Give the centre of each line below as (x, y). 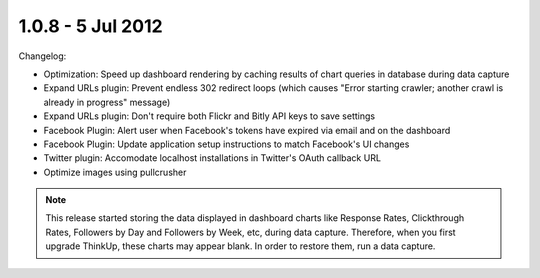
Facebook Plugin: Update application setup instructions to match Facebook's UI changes (226, 144)
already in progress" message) (107, 102)
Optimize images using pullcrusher (115, 172)
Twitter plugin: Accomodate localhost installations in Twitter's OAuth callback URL (212, 158)
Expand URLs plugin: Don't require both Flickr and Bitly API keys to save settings (209, 116)
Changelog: (42, 56)
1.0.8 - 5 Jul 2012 (91, 26)
